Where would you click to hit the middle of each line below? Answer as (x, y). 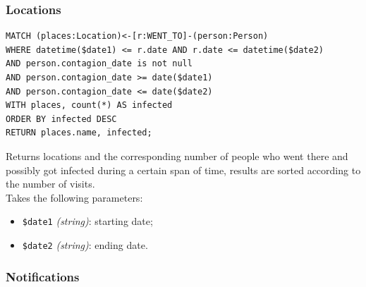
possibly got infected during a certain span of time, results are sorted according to (183, 170)
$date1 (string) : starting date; (87, 221)
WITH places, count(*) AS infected (89, 105)
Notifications (43, 276)
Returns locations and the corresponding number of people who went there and (177, 155)
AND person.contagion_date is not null (99, 64)
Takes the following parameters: (74, 197)
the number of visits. (50, 184)
